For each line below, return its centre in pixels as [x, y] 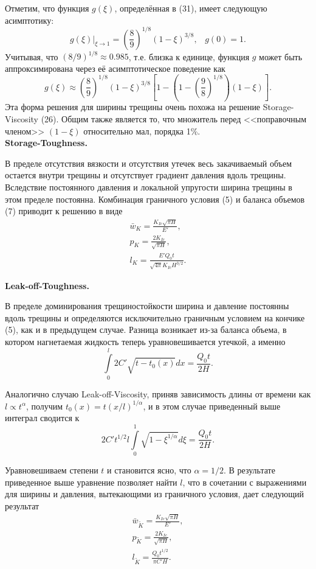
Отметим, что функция [47, 8]
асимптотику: [29, 20]
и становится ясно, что [149, 470]
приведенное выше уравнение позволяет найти [91, 482]
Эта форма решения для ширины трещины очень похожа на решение [133, 107]
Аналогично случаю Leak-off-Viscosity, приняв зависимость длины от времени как [158, 393]
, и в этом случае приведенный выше [212, 406]
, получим [44, 406]
